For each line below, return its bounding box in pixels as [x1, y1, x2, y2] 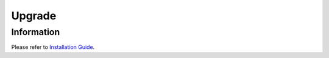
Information [11, 27, 60, 37]
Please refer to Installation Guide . [11, 43, 95, 51]
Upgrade [11, 9, 57, 22]
